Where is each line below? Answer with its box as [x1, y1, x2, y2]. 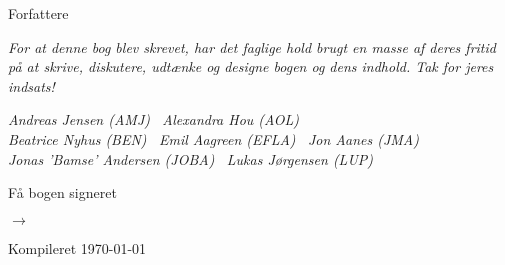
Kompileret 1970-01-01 [8, 237, 147, 258]
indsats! [8, 75, 55, 96]
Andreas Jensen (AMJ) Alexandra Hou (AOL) [8, 109, 300, 130]
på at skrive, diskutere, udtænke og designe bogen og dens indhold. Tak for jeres [8, 56, 494, 77]
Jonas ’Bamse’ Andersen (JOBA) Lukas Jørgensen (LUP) [8, 148, 374, 169]
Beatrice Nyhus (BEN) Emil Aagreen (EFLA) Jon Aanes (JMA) [8, 128, 419, 149]
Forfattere [8, 3, 69, 23]
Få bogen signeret [8, 182, 117, 203]
